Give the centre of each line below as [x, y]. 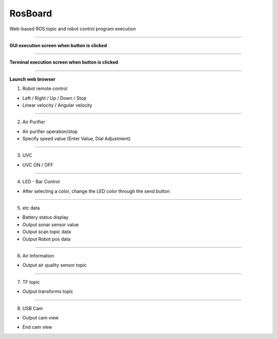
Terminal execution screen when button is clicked [64, 62]
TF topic [31, 282]
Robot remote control [45, 89]
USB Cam [33, 308]
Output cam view [40, 317]
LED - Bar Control [41, 182]
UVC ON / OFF [38, 165]
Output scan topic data [47, 232]
